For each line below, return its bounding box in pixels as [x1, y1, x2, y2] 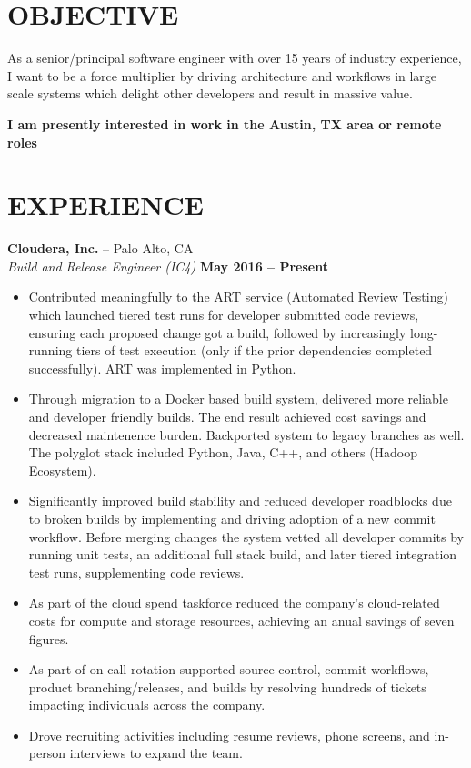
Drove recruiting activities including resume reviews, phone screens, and [28, 725, 430, 744]
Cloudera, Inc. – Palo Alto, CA [7, 239, 194, 258]
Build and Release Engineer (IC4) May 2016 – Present [7, 256, 328, 275]
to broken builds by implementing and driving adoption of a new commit [28, 508, 436, 527]
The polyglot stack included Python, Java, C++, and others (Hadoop [28, 443, 418, 462]
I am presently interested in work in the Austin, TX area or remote [7, 114, 442, 133]
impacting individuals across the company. [28, 695, 266, 714]
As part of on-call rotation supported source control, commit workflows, [28, 660, 429, 679]
